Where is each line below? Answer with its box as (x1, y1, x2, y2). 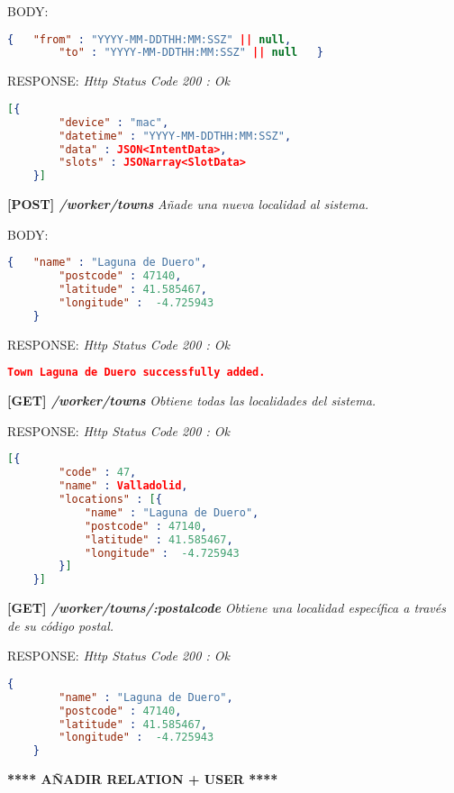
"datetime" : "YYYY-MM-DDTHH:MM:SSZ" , (59, 129, 292, 142)
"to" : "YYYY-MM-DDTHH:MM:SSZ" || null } (59, 46, 323, 59)
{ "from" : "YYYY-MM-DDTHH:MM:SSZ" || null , (7, 32, 292, 46)
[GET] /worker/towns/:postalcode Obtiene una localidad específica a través (7, 598, 446, 617)
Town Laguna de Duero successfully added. (7, 366, 266, 379)
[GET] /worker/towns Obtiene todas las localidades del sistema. (7, 391, 377, 410)
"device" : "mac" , (59, 115, 169, 129)
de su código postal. (7, 615, 114, 634)
